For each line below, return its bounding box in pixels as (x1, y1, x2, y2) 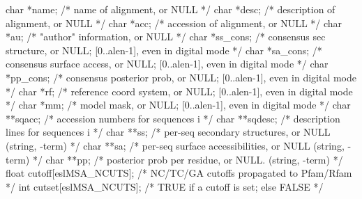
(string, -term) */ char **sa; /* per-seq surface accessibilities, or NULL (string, (6, 138, 345, 152)
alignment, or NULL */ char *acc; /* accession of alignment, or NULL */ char (6, 15, 342, 30)
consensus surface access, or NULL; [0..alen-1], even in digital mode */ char (6, 56, 329, 71)
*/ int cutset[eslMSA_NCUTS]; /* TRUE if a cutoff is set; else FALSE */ (6, 179, 324, 193)
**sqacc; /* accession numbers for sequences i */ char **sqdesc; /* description (6, 111, 340, 125)
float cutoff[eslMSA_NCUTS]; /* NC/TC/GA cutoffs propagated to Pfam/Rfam (6, 166, 352, 180)
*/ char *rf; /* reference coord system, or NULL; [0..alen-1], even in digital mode (6, 83, 353, 98)
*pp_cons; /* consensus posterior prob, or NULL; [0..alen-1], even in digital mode (6, 70, 357, 84)
